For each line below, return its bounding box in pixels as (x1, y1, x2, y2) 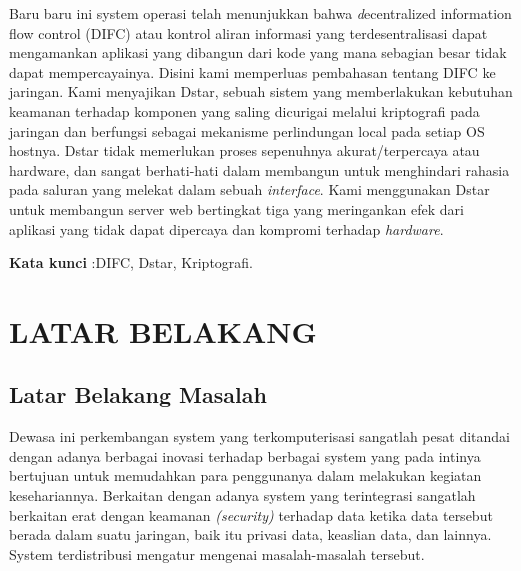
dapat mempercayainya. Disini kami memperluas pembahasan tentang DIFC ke (9, 61, 496, 82)
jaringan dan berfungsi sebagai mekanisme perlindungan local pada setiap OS (9, 120, 485, 141)
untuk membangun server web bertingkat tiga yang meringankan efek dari (9, 198, 464, 219)
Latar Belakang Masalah (9, 379, 267, 410)
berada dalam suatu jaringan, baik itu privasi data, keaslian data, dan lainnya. (9, 524, 492, 545)
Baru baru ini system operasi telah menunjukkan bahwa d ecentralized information (9, 3, 512, 23)
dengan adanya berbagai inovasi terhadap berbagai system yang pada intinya (9, 445, 481, 466)
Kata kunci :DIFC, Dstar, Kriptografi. (9, 252, 253, 273)
